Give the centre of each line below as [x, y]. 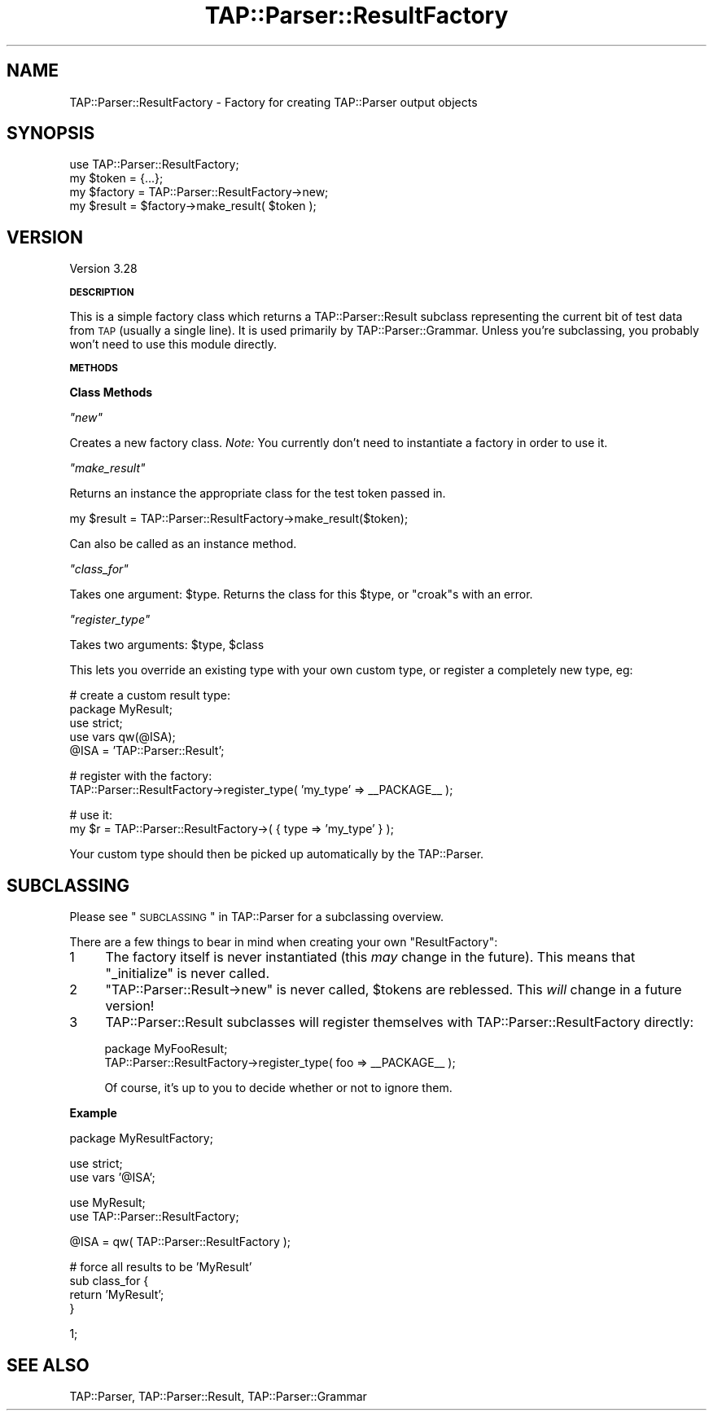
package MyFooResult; [166, 1049]
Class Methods [111, 393]
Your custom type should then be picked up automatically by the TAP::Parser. [277, 854]
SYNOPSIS [51, 134]
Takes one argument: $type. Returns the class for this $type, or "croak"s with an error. [301, 594]
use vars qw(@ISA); [122, 737]
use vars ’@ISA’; [112, 1178]
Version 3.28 [103, 269]
